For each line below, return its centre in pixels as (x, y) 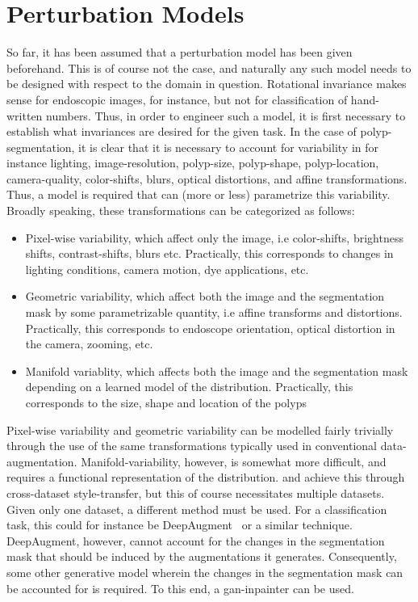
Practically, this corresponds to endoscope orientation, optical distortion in (210, 328)
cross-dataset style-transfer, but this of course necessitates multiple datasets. (196, 493)
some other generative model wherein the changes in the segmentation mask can (205, 572)
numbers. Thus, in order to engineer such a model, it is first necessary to (226, 115)
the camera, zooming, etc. (89, 344)
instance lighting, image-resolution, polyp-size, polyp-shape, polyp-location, (193, 163)
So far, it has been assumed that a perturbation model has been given (180, 52)
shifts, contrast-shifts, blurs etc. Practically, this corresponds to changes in (209, 253)
